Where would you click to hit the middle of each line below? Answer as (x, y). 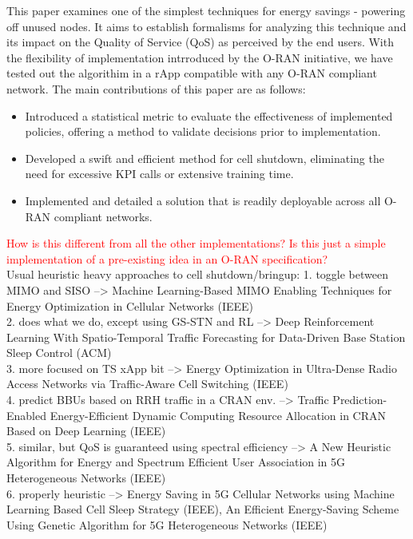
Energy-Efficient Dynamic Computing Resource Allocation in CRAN (218, 415)
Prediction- (360, 400)
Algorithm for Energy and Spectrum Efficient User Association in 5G (176, 462)
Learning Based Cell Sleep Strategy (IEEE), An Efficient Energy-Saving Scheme (203, 509)
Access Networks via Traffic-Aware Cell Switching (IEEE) (147, 384)
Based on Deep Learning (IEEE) (86, 431)
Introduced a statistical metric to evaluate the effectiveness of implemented (209, 115)
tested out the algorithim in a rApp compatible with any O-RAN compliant (192, 73)
